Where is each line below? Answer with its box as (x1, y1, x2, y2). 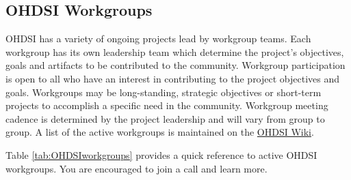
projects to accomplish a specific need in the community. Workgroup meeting (5, 98, 328, 112)
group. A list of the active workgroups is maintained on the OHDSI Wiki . (5, 125, 314, 139)
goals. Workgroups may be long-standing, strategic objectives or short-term (5, 85, 322, 99)
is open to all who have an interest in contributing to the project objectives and (5, 71, 340, 85)
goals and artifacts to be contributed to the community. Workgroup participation (5, 58, 346, 72)
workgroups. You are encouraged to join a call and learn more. (5, 161, 268, 175)
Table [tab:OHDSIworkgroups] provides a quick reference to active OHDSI (5, 147, 317, 162)
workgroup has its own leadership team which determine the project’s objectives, (5, 44, 344, 59)
